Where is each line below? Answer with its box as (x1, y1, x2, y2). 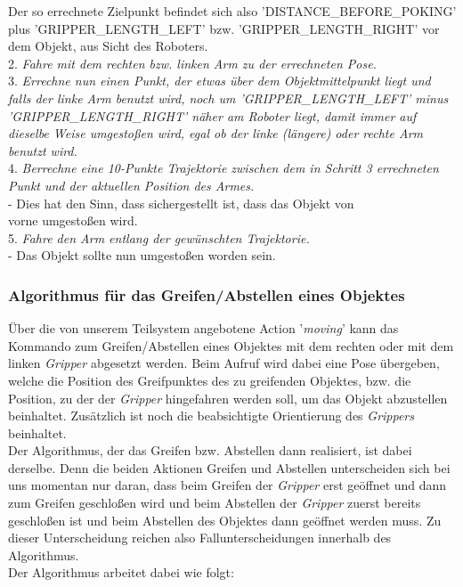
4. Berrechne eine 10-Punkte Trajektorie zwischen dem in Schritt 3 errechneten (8, 159, 439, 177)
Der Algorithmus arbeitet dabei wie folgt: (8, 563, 234, 582)
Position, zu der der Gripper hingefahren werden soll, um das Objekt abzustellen (8, 388, 448, 407)
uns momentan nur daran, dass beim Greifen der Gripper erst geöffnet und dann (8, 476, 447, 494)
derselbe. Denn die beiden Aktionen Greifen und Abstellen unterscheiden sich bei (8, 458, 451, 477)
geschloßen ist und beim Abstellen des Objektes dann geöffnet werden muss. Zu (8, 510, 442, 529)
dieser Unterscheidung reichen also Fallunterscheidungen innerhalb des (8, 528, 392, 547)
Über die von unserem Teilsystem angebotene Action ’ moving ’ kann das (8, 319, 399, 338)
